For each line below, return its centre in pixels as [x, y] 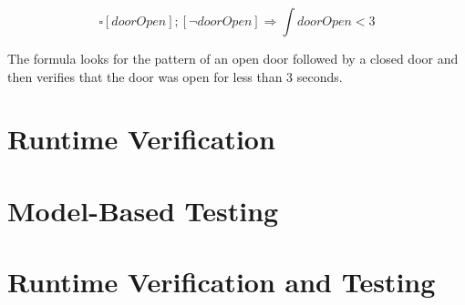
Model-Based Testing [143, 210]
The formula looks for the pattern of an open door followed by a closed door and [233, 58]
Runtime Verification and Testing [222, 282]
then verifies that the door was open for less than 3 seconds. [175, 76]
